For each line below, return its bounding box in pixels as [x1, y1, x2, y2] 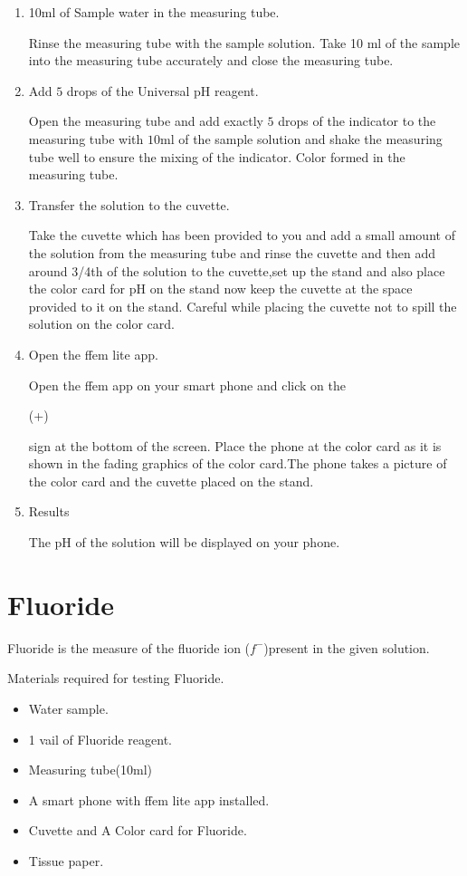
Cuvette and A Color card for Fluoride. [28, 821, 247, 840]
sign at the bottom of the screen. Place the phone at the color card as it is [28, 436, 442, 455]
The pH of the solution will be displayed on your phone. [28, 533, 340, 552]
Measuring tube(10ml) [28, 760, 153, 779]
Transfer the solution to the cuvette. [28, 195, 230, 214]
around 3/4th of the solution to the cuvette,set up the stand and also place [28, 261, 445, 280]
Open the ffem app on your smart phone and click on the [28, 375, 346, 394]
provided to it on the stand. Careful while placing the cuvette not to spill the [28, 296, 457, 315]
